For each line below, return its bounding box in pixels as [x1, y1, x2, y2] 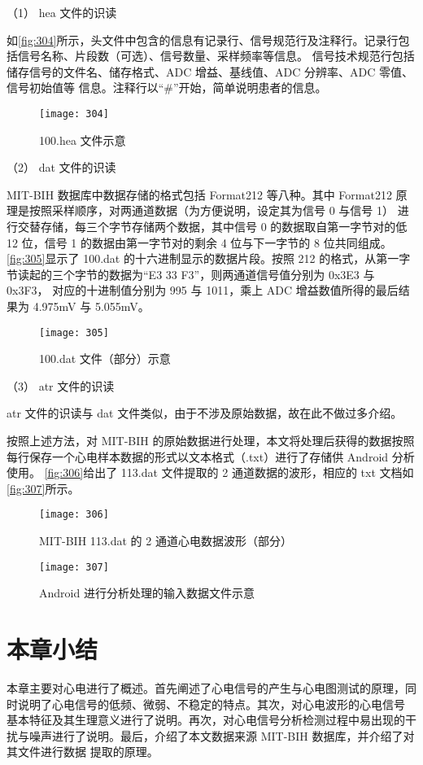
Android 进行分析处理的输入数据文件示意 [39, 584, 255, 601]
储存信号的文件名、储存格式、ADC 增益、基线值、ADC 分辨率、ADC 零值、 [7, 63, 413, 80]
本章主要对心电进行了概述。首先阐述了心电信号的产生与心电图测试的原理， [7, 680, 405, 696]
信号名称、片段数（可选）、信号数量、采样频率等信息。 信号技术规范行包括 [17, 47, 415, 64]
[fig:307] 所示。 [7, 479, 80, 496]
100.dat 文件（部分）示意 [39, 350, 171, 367]
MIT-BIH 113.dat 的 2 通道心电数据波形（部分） [39, 532, 292, 549]
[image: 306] [39, 509, 109, 521]
